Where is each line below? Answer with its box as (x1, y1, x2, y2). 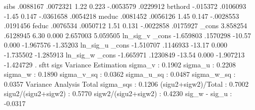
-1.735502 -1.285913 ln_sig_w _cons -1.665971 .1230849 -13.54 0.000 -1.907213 (4, 49, 245, 59)
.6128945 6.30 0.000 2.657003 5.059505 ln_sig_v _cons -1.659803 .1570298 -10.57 (4, 30, 251, 40)
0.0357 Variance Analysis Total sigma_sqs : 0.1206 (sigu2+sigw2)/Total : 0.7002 (4, 78, 249, 89)
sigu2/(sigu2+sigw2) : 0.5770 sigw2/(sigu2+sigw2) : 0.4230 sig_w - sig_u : (4, 88, 232, 99)
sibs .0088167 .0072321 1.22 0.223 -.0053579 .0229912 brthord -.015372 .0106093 (4, 1, 246, 11)
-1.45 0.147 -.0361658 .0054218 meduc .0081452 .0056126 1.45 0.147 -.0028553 (4, 10, 239, 21)
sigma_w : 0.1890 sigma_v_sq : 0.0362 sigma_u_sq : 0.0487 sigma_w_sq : (4, 69, 236, 79)
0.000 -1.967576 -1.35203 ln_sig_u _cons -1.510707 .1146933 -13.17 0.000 (4, 40, 228, 50)
